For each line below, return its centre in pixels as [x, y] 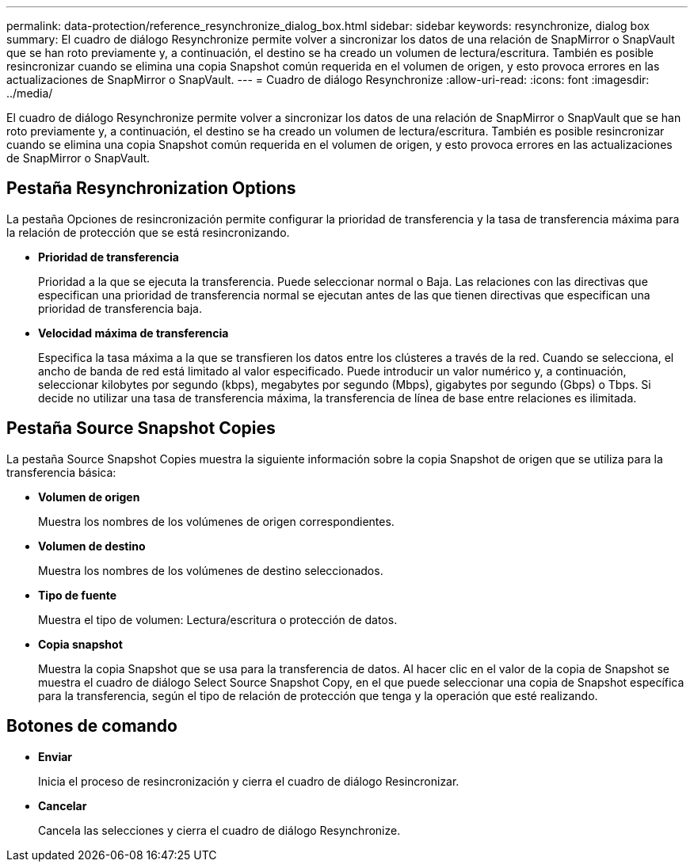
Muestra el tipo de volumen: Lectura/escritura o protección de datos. [218, 619]
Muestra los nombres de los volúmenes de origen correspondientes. [216, 521]
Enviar [55, 756]
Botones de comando [92, 726]
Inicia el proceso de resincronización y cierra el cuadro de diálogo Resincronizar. [249, 781]
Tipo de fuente [78, 595]
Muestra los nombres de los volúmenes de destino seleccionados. [211, 570]
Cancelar [63, 805]
